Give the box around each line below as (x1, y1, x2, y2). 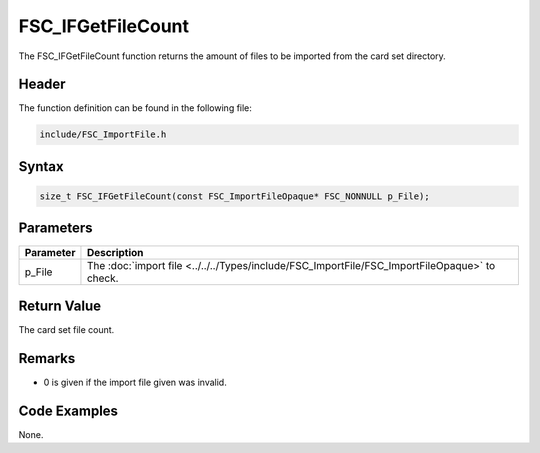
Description (86, 245, 144, 259)
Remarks (18, 350, 76, 367)
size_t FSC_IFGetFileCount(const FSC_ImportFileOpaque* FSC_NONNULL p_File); (39, 191, 430, 202)
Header (18, 76, 66, 93)
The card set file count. (18, 324, 115, 336)
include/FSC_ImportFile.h (39, 129, 167, 140)
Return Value (18, 297, 102, 314)
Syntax (18, 158, 64, 175)
